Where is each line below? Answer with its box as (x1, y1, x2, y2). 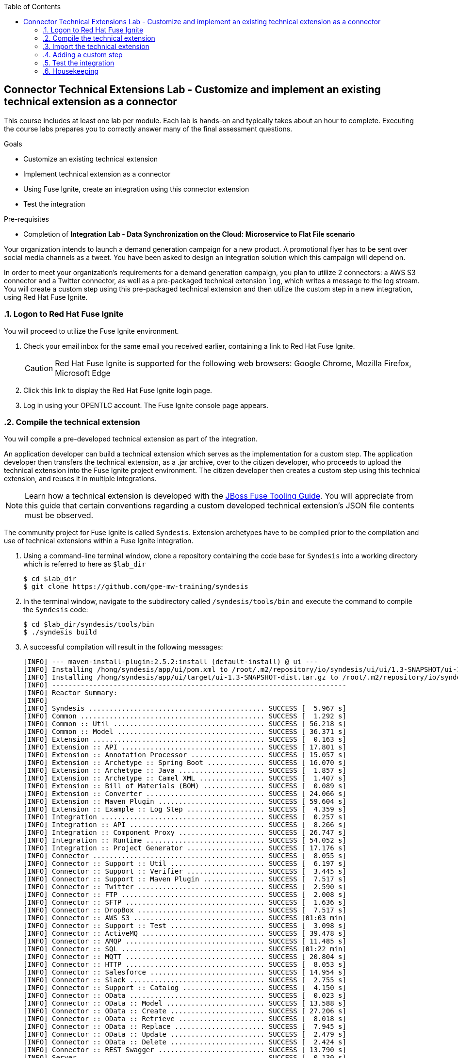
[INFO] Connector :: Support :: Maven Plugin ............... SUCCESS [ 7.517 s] (23, 875, 346, 883)
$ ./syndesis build (23, 628, 97, 636)
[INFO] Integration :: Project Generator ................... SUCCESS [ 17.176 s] (23, 844, 346, 852)
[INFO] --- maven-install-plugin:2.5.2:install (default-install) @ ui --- (23, 658, 318, 666)
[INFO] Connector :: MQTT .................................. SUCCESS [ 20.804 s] (23, 953, 346, 961)
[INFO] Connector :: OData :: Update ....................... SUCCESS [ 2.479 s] (23, 1030, 346, 1039)
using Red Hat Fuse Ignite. (4, 293, 88, 301)
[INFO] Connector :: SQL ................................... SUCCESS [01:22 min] (23, 945, 346, 953)
